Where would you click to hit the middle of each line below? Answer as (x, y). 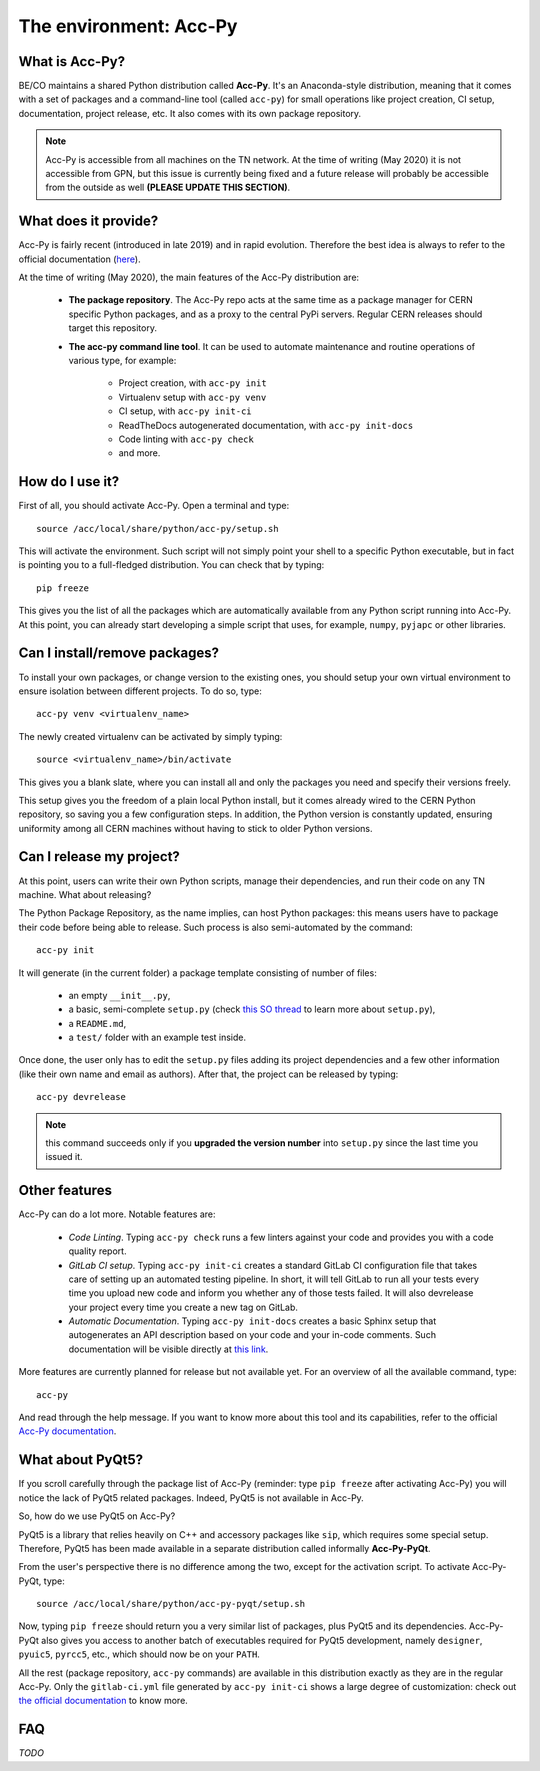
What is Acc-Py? (71, 61)
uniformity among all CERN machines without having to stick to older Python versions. (196, 828)
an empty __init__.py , (119, 995)
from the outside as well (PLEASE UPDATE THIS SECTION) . (168, 187)
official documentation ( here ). (79, 259)
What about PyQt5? (81, 1460)
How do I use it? (69, 481)
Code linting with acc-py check (186, 439)
